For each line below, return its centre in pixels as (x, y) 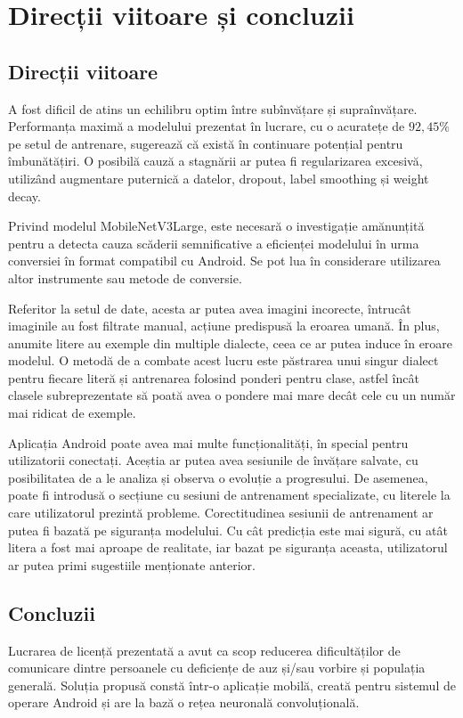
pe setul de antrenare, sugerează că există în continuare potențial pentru (206, 143)
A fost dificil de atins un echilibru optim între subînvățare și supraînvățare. (213, 108)
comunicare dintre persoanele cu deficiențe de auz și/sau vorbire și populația (217, 668)
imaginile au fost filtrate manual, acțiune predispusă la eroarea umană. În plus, (224, 326)
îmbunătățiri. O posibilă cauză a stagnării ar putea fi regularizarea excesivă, (215, 161)
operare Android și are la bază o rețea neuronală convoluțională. (184, 702)
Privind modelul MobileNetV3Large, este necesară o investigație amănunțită (216, 226)
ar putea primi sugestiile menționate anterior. (132, 564)
